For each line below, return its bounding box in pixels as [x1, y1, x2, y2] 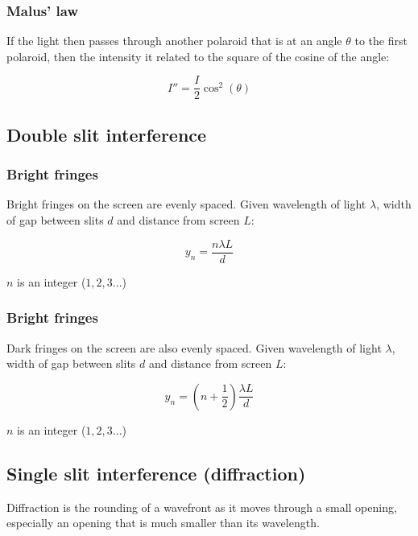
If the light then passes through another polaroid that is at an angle [6, 32, 342, 49]
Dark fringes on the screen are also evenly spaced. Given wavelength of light [6, 339, 382, 356]
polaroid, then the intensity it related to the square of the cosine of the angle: [6, 47, 390, 64]
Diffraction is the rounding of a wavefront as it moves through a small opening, [6, 498, 397, 515]
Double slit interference [6, 122, 207, 146]
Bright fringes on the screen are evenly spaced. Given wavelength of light [6, 196, 366, 212]
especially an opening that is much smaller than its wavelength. [6, 514, 320, 531]
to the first [354, 32, 408, 49]
